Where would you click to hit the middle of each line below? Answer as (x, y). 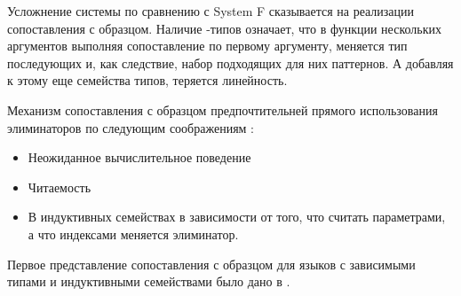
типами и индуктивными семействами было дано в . (149, 281)
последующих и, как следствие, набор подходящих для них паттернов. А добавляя (230, 62)
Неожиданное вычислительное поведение (139, 157)
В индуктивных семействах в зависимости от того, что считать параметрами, (237, 217)
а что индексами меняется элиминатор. (133, 234)
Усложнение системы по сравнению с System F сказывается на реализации (211, 11)
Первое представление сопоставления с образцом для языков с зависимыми (211, 264)
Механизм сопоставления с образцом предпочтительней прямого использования (223, 109)
